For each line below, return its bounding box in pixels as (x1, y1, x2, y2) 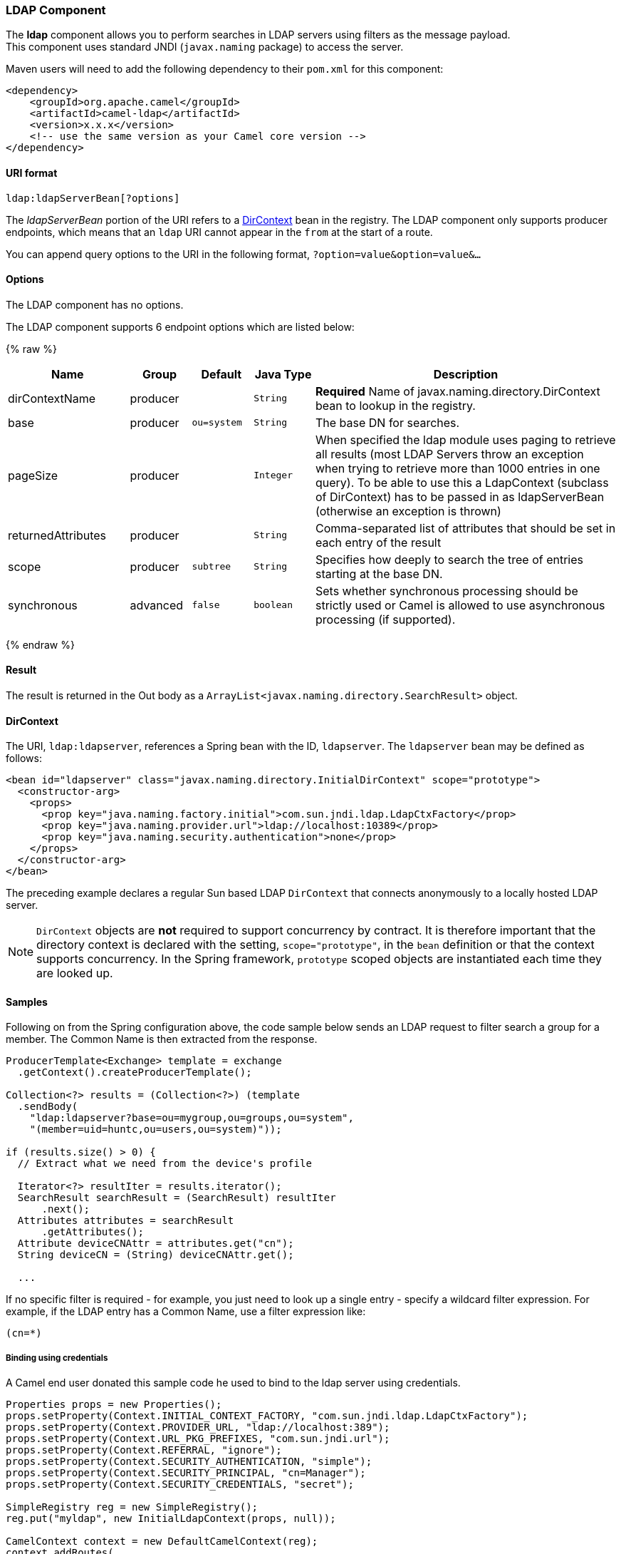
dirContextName (8, 391, 96, 406)
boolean (254, 600, 293, 611)
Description (433, 366, 499, 381)
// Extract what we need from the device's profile (17, 1158, 312, 1170)
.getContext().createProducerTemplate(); (17, 1066, 252, 1079)
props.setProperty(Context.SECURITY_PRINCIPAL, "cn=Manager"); (6, 1467, 366, 1479)
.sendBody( (17, 1101, 78, 1113)
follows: (6, 752, 42, 765)
